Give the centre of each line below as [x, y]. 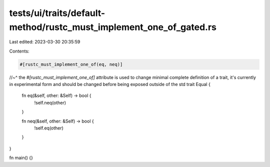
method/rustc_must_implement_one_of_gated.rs [113, 27]
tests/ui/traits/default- [57, 13]
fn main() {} [21, 158]
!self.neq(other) [50, 102]
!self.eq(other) [49, 128]
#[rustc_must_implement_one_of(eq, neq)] [71, 64]
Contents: [19, 51]
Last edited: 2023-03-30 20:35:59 [45, 42]
